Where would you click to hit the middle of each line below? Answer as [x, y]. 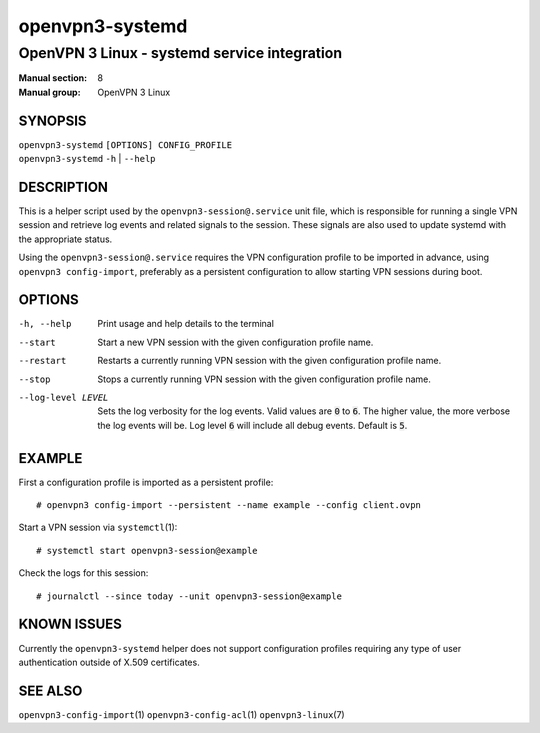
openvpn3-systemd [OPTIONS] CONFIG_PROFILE [125, 144]
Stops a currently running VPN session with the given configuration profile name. [264, 379]
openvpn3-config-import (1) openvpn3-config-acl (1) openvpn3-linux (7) [181, 714]
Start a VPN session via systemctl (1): [98, 527]
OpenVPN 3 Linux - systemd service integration [180, 53]
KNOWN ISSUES [70, 624]
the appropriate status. [65, 239]
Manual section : [53, 78]
